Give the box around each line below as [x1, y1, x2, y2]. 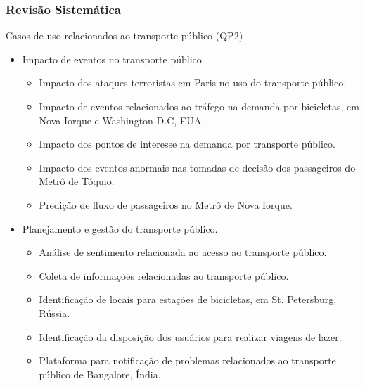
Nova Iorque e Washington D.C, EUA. [39, 112, 205, 127]
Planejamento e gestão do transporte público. [22, 221, 218, 236]
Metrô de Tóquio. [39, 174, 115, 188]
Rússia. [39, 305, 70, 320]
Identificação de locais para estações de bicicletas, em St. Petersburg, [39, 292, 337, 307]
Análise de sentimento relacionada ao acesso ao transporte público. [39, 245, 327, 259]
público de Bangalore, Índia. [39, 366, 161, 381]
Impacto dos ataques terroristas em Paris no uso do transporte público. [39, 75, 347, 90]
